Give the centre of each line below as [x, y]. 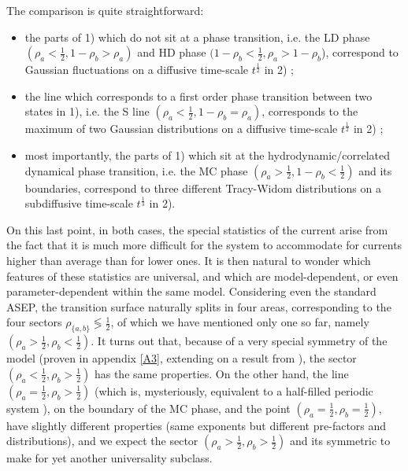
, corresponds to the [310, 111]
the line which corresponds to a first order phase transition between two [198, 96]
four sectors [34, 322]
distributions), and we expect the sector [102, 441]
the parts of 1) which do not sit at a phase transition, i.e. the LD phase [197, 37]
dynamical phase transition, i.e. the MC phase [136, 170]
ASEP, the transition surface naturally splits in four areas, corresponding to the [199, 306]
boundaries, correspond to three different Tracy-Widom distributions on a [203, 188]
